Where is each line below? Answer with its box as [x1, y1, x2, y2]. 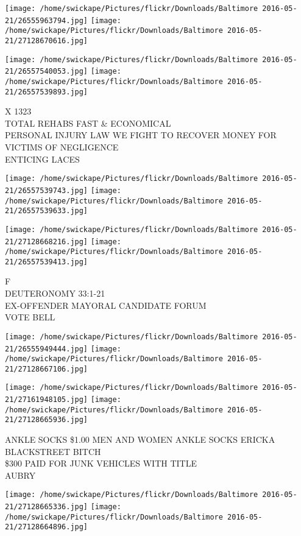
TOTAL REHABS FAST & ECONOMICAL [5, 116, 171, 129]
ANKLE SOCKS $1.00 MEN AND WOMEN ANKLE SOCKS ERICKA [5, 433, 275, 446]
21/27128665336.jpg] [5, 503, 88, 512]
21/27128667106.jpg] [5, 364, 88, 373]
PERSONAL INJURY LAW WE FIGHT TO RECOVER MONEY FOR [5, 129, 277, 141]
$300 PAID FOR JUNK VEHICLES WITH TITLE [5, 457, 197, 470]
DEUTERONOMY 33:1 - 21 [5, 287, 105, 300]
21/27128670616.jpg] [5, 36, 88, 45]
